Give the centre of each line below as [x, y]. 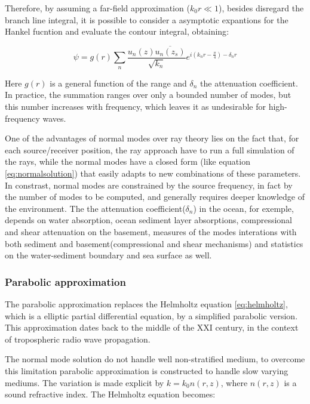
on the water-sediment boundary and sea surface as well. [108, 255]
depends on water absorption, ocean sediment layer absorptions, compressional [149, 220]
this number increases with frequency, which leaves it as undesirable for [135, 107]
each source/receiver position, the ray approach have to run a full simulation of [150, 149]
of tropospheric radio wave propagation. [78, 339]
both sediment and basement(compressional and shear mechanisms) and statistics [154, 243]
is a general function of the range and [118, 83]
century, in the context [257, 327]
